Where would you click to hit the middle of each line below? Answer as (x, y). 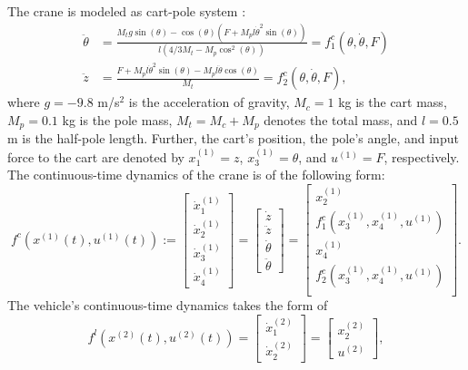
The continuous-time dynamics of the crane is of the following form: (196, 175)
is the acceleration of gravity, (209, 102)
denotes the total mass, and (341, 119)
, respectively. (422, 156)
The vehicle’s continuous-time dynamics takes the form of (168, 305)
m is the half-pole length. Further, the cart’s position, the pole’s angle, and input (233, 138)
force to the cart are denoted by (96, 156)
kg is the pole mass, (117, 119)
